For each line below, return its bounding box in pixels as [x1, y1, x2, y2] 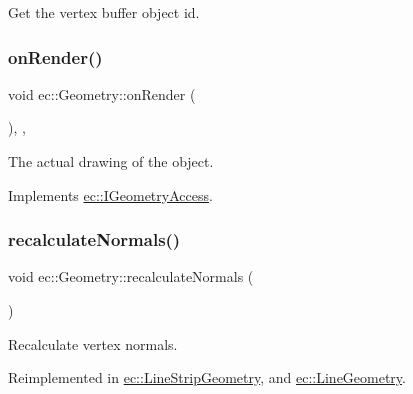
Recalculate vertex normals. [8, 333, 178, 354]
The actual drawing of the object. [8, 151, 214, 171]
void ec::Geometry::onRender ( [8, 83, 196, 104]
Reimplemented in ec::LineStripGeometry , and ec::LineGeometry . [8, 367, 406, 388]
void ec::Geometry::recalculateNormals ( [8, 266, 254, 287]
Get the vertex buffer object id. [8, 2, 200, 22]
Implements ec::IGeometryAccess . [8, 184, 213, 205]
